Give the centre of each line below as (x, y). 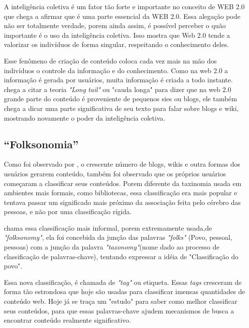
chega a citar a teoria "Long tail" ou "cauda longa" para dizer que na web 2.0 (117, 89)
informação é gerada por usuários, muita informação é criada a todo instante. (118, 80)
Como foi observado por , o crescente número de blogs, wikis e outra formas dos (122, 164)
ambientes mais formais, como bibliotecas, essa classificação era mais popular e (121, 193)
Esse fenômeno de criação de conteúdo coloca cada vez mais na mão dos (110, 60)
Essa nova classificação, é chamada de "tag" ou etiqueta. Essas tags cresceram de (123, 282)
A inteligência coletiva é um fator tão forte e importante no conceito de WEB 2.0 (124, 6)
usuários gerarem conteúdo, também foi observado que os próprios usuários (115, 173)
